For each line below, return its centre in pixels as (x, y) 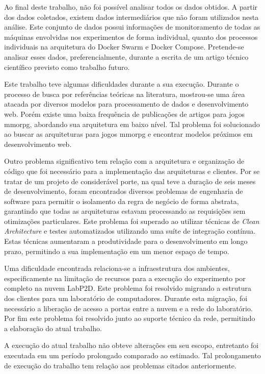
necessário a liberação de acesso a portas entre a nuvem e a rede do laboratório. (128, 308)
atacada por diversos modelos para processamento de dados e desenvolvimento (126, 104)
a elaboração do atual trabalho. (53, 328)
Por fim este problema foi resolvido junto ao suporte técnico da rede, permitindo (130, 318)
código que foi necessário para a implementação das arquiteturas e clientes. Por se (132, 171)
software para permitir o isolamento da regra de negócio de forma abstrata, (122, 201)
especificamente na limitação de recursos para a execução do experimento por (125, 278)
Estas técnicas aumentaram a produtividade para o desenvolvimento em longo (126, 241)
